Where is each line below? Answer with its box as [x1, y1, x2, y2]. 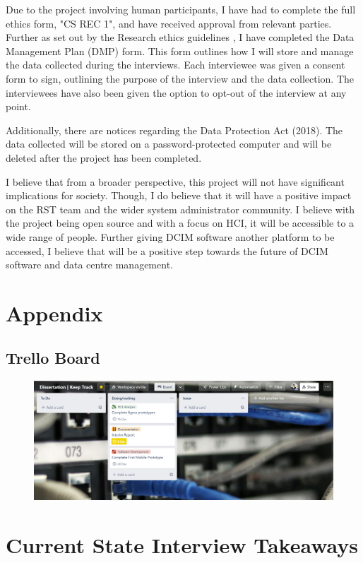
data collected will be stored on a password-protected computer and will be [6, 136, 332, 151]
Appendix [6, 298, 103, 327]
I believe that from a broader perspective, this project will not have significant [6, 174, 345, 189]
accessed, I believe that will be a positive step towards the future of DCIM [6, 243, 328, 258]
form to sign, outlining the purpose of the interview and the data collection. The [6, 71, 355, 85]
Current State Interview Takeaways [6, 530, 358, 559]
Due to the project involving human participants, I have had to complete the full [6, 2, 356, 16]
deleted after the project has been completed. [6, 150, 202, 165]
